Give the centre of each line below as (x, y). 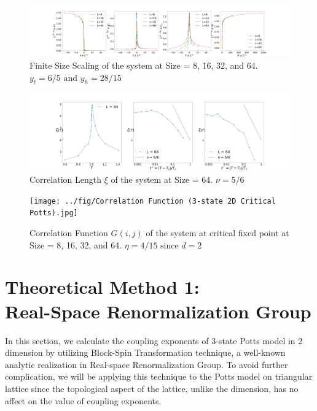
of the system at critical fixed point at (217, 233)
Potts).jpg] (54, 213)
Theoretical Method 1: (102, 287)
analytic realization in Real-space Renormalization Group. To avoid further (147, 364)
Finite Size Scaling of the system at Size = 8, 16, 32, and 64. (144, 65)
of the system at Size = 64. (162, 179)
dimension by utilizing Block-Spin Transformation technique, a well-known (145, 352)
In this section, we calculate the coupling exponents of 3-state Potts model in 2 (154, 340)
